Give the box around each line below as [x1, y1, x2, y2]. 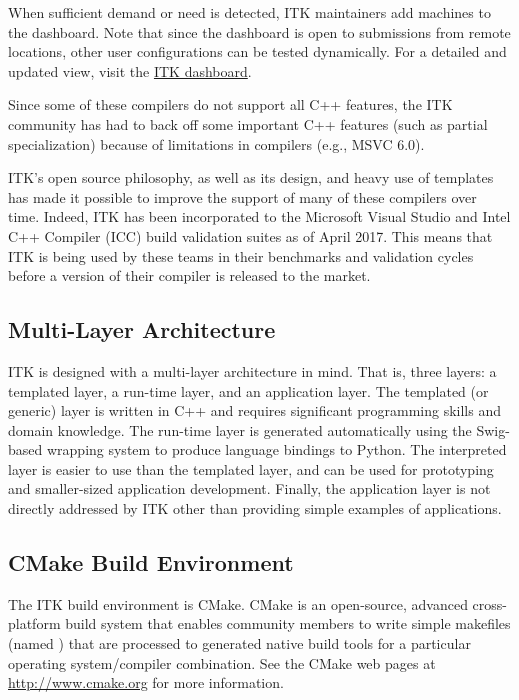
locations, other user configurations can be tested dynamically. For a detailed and [8, 41, 507, 62]
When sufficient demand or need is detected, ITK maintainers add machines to [8, 2, 491, 22]
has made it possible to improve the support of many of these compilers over [8, 186, 477, 207]
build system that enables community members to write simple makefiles [65, 613, 511, 634]
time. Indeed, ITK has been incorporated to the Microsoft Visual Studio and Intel [8, 206, 511, 227]
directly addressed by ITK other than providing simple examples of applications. [8, 498, 502, 519]
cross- [472, 593, 508, 614]
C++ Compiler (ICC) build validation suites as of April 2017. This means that [8, 225, 493, 246]
